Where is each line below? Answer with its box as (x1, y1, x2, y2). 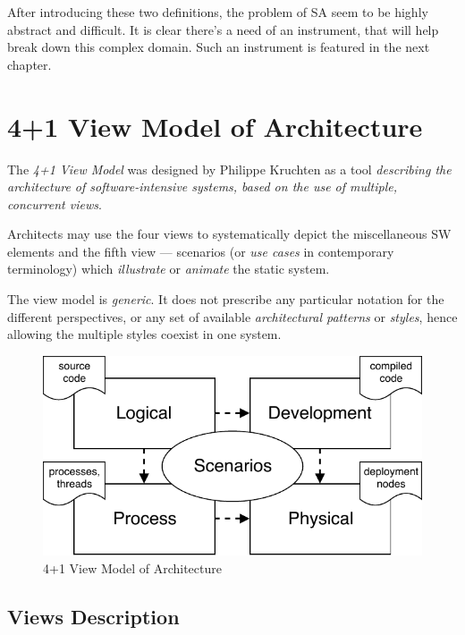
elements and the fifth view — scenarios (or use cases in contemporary (7, 241, 394, 260)
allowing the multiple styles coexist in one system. (7, 325, 282, 343)
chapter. (7, 55, 52, 73)
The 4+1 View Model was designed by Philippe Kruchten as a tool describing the (7, 159, 452, 178)
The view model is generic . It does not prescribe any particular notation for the (7, 290, 444, 309)
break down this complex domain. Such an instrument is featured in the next (7, 38, 430, 56)
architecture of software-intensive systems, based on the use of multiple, (7, 177, 398, 196)
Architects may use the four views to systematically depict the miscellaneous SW (7, 224, 452, 243)
